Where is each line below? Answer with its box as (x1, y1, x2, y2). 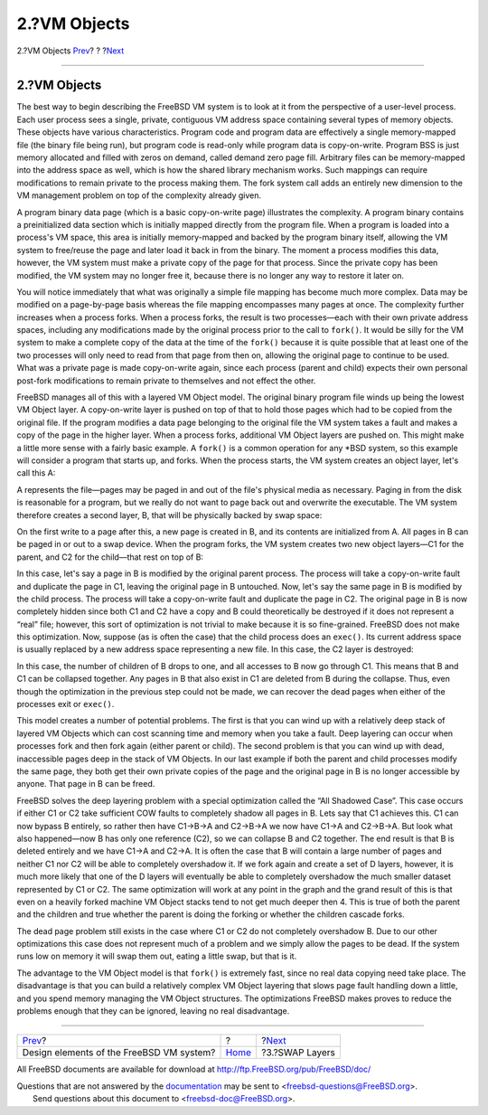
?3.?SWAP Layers (261, 1046, 336, 1059)
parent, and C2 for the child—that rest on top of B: (16, 552, 203, 562)
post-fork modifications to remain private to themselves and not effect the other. (16, 375, 316, 386)
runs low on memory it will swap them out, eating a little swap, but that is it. (16, 950, 297, 962)
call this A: (16, 468, 56, 478)
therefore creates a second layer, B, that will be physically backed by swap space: (16, 509, 323, 520)
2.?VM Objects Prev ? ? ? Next (16, 45, 125, 56)
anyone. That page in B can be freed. (16, 779, 155, 789)
